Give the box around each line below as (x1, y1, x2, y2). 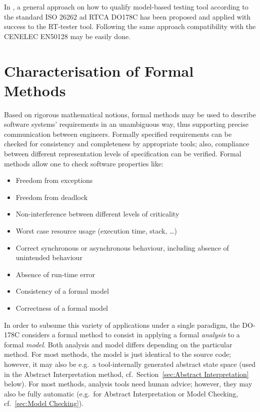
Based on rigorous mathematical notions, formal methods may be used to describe (4, 109, 256, 119)
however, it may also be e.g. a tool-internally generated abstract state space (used (4, 358, 255, 369)
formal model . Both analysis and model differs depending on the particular (4, 339, 232, 349)
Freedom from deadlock (15, 191, 88, 202)
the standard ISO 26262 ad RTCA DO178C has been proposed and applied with (4, 11, 251, 22)
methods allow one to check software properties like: (4, 158, 163, 168)
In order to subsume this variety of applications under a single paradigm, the (4, 319, 240, 330)
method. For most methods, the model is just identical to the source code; (4, 349, 231, 359)
